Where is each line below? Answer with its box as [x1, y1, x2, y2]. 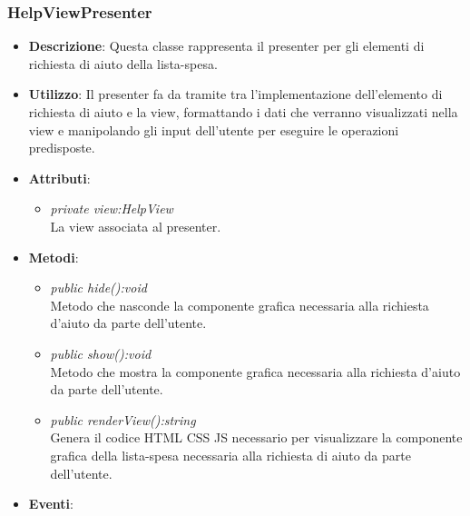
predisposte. [28, 138, 95, 157]
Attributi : [28, 168, 91, 187]
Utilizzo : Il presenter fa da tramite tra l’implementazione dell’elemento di [28, 84, 443, 104]
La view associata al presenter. [50, 216, 221, 235]
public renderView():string [50, 410, 196, 429]
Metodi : [28, 247, 79, 266]
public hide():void [50, 278, 147, 297]
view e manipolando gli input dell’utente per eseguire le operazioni [28, 120, 399, 139]
